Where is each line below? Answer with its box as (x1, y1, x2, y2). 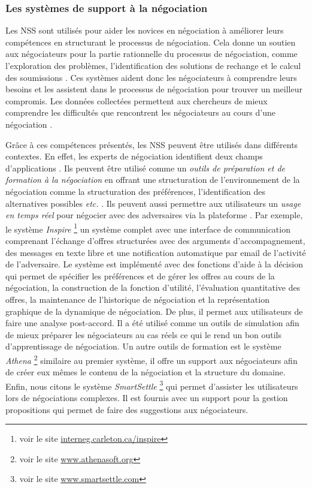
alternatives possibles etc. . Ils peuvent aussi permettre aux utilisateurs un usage (5, 197, 301, 209)
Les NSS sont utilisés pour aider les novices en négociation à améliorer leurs (5, 24, 284, 37)
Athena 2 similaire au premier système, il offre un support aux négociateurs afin (5, 352, 298, 366)
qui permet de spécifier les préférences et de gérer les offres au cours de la (5, 269, 275, 282)
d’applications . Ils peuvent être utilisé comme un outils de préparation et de (5, 161, 286, 174)
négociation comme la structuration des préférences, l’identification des (5, 185, 266, 197)
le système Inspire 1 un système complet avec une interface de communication (5, 221, 290, 235)
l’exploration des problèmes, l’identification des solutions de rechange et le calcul (5, 59, 301, 71)
